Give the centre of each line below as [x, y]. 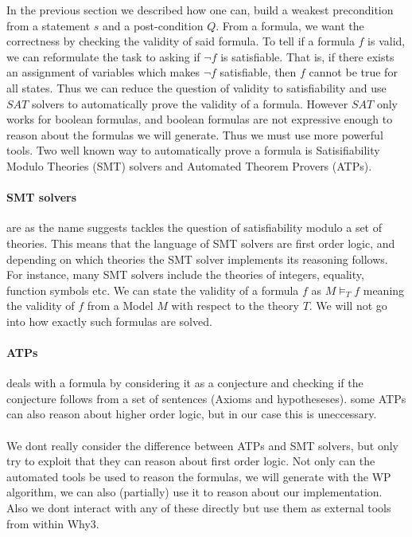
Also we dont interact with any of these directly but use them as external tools [199, 508]
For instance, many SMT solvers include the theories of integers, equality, [185, 274]
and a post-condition [153, 25]
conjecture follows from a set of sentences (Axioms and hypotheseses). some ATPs [206, 398]
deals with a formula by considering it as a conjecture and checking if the [185, 383]
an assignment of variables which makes [103, 72]
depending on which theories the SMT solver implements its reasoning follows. [197, 259]
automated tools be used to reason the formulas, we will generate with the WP [199, 476]
